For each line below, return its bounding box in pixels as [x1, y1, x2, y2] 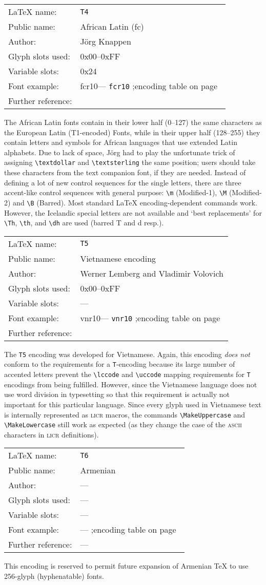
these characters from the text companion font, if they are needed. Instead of [4, 167, 246, 178]
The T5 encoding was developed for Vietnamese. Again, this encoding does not [4, 348, 250, 359]
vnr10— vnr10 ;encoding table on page [80, 311, 220, 324]
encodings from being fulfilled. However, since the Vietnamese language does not [4, 379, 257, 389]
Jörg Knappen [80, 35, 131, 47]
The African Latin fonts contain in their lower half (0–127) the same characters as [4, 117, 262, 127]
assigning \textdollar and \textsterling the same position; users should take [4, 157, 256, 168]
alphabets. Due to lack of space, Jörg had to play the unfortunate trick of [4, 147, 235, 157]
